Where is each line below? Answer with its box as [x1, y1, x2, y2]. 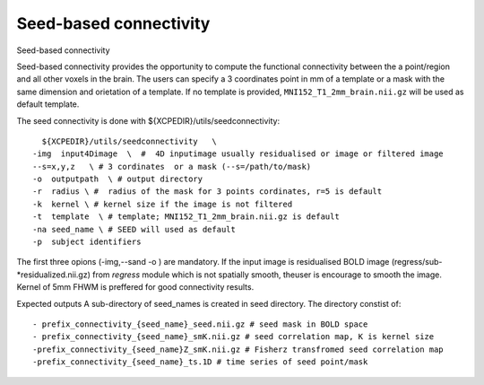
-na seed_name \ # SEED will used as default [32, 224, 237, 234]
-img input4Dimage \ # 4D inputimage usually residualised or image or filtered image [32, 149, 444, 159]
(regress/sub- [391, 257, 443, 267]
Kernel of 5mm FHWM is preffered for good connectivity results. [16, 282, 255, 293]
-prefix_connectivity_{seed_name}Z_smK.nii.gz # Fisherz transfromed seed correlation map [32, 344, 444, 354]
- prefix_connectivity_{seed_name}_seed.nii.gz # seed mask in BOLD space [32, 319, 368, 329]
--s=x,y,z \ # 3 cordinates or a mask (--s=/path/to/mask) [32, 162, 312, 171]
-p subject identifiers [32, 237, 142, 247]
